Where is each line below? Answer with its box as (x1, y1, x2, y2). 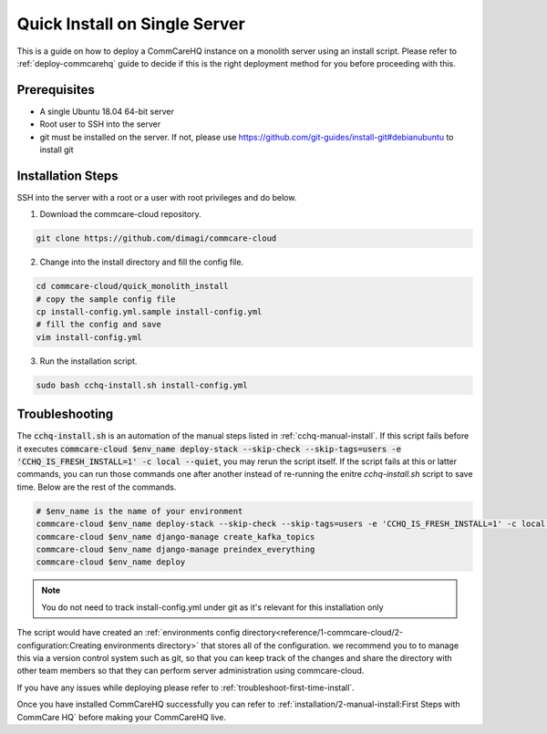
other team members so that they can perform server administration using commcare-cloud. (16, 666, 365, 677)
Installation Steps (16, 168, 119, 183)
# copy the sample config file (36, 294, 177, 305)
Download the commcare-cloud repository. (39, 209, 201, 220)
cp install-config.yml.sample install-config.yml (36, 306, 263, 317)
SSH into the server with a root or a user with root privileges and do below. (16, 191, 297, 202)
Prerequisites (16, 82, 95, 98)
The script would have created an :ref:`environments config (16, 627, 241, 638)
